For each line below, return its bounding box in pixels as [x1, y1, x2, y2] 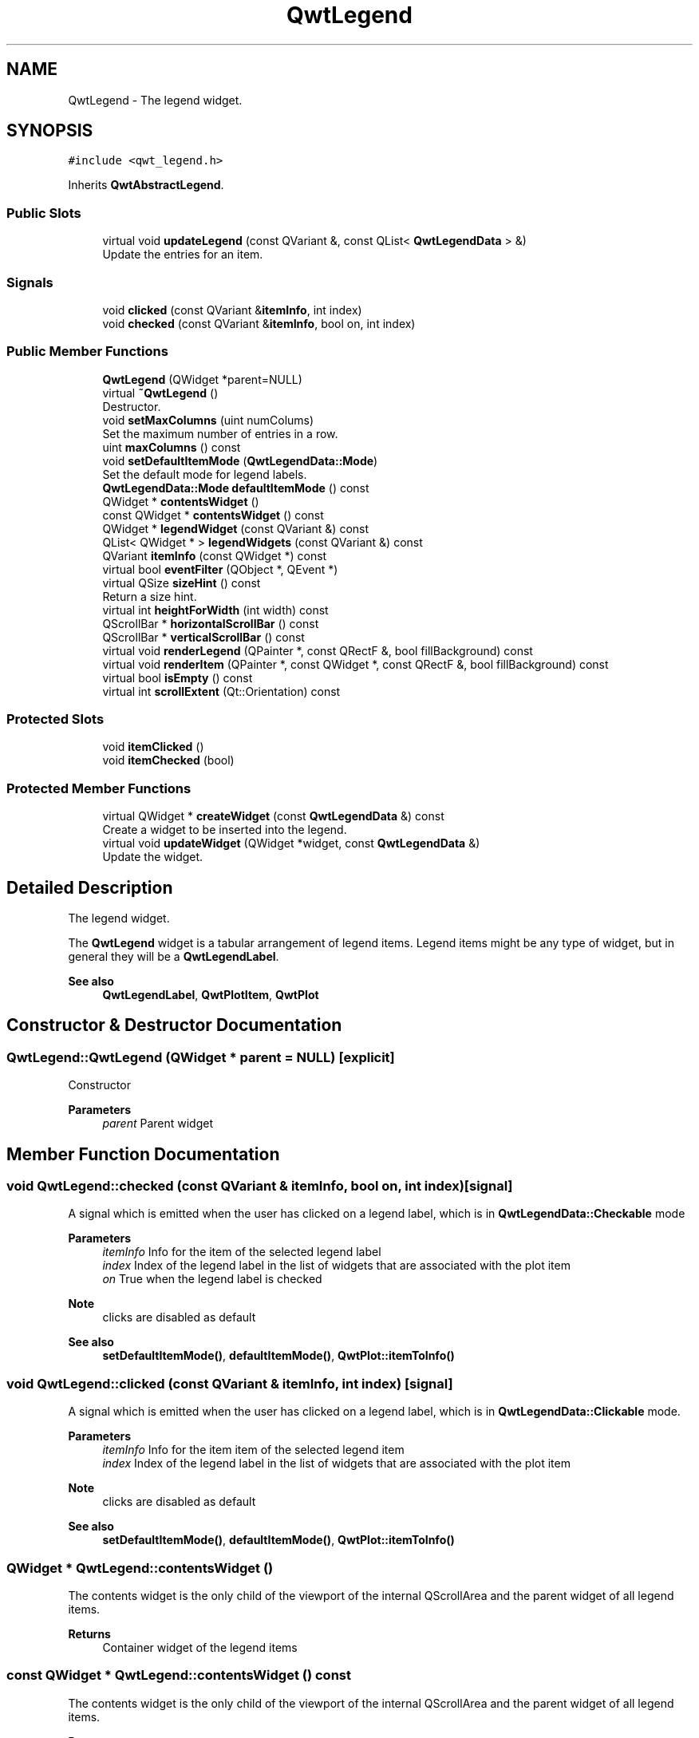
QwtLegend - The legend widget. [68, 93, 243, 107]
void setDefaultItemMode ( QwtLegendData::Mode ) [102, 453, 378, 468]
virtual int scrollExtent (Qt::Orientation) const [102, 684, 341, 698]
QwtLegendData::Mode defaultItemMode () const [102, 480, 369, 495]
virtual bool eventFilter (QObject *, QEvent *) [102, 562, 338, 576]
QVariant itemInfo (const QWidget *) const [102, 548, 327, 563]
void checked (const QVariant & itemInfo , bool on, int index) [102, 316, 416, 330]
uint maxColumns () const [102, 440, 241, 454]
